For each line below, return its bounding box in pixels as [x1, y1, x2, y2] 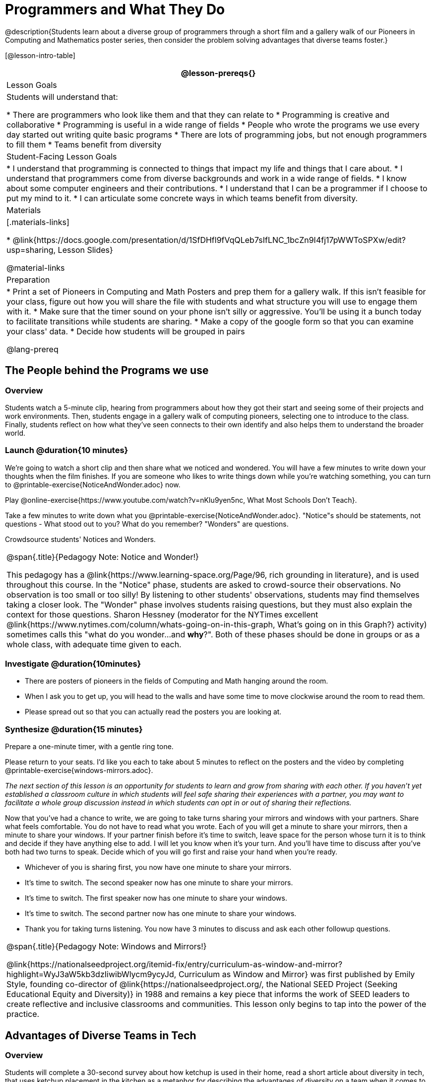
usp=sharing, [6, 244, 56, 255]
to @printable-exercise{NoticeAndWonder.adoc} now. [5, 480, 181, 489]
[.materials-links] [6, 217, 69, 227]
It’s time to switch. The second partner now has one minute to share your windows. [25, 909, 297, 918]
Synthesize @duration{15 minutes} [5, 724, 143, 734]
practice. [6, 1009, 40, 1019]
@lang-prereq [6, 344, 59, 354]
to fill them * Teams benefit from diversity [6, 139, 162, 150]
